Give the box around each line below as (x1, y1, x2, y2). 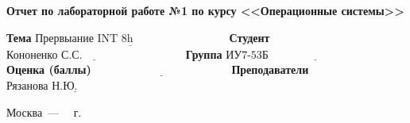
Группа (185, 45, 222, 62)
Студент (229, 29, 270, 45)
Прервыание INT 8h (35, 33, 133, 44)
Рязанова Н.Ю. (6, 81, 78, 92)
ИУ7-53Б (226, 49, 269, 61)
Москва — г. (6, 103, 82, 120)
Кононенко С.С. (6, 49, 83, 61)
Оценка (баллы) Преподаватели (6, 61, 309, 78)
